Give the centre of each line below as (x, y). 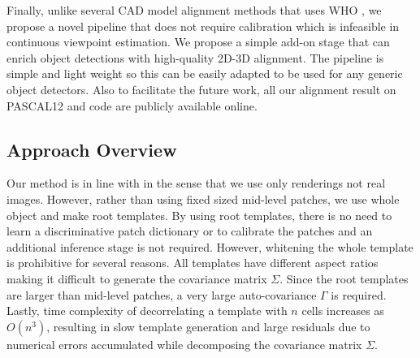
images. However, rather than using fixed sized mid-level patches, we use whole (203, 198)
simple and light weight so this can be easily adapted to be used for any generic (205, 73)
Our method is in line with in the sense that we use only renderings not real (196, 183)
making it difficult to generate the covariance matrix (137, 278)
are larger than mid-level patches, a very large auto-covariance (162, 294)
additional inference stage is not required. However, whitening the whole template (210, 246)
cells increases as (343, 311)
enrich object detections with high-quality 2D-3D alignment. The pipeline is (195, 57)
